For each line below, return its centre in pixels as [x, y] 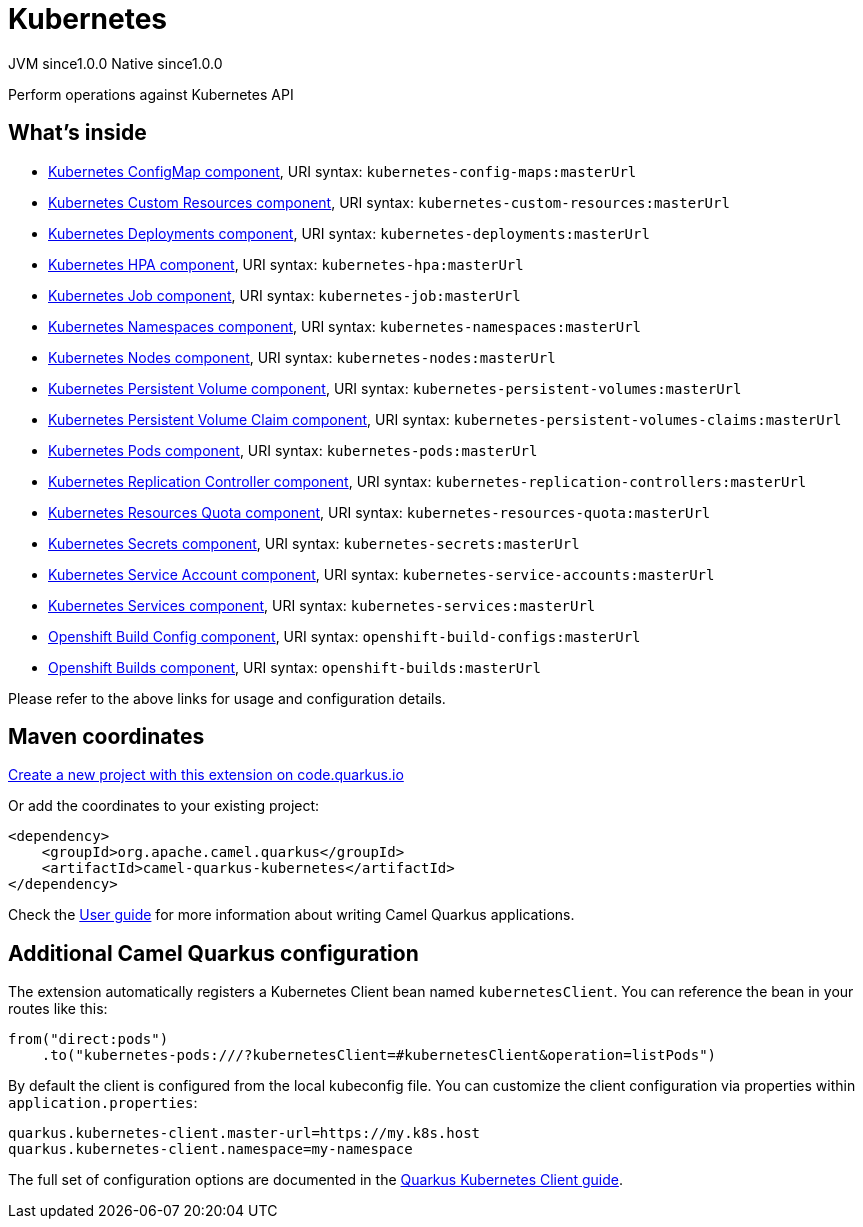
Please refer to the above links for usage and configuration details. [227, 698]
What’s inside [77, 133]
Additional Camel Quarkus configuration [213, 953]
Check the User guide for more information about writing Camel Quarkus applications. [291, 915]
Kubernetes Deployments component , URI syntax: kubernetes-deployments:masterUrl [349, 233]
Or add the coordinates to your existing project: [164, 806]
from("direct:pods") [88, 1039]
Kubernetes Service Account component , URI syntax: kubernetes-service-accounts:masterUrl [381, 574]
